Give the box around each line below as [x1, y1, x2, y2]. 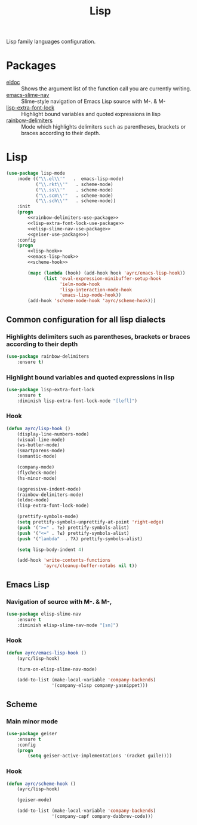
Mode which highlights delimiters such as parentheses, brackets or [21, 123, 186, 130]
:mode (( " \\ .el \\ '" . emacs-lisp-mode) [17, 175, 124, 182]
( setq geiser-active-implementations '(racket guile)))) [27, 753, 172, 759]
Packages [6, 59, 57, 72]
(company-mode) [17, 464, 55, 470]
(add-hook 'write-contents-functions [17, 558, 111, 564]
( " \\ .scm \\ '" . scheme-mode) [35, 193, 113, 199]
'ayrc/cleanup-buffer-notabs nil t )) [44, 563, 137, 569]
